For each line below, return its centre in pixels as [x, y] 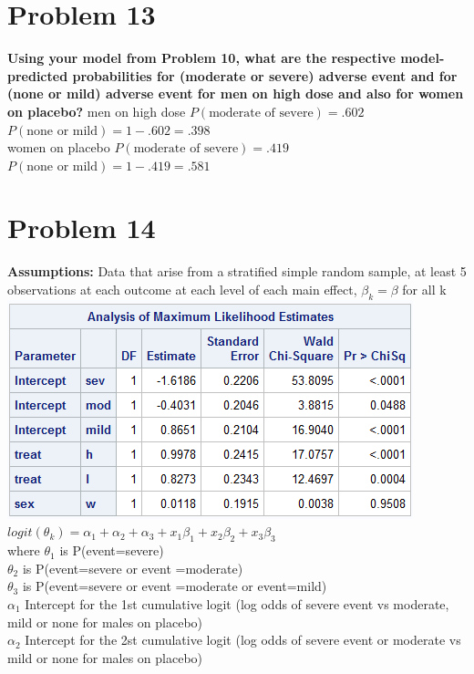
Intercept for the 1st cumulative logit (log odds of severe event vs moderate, [237, 603]
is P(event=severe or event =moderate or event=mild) [175, 586]
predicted [38, 75]
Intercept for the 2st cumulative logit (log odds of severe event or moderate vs [243, 640]
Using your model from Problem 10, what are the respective [201, 58]
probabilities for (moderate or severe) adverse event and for [265, 75]
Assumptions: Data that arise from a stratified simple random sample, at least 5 [237, 271]
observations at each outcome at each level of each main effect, [182, 289]
